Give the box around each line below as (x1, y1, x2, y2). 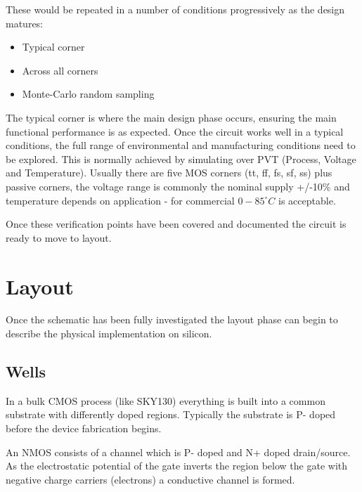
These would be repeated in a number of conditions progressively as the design (6, 2, 345, 16)
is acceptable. (278, 193, 336, 207)
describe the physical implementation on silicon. (6, 326, 212, 341)
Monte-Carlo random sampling (22, 86, 155, 101)
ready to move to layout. (6, 230, 112, 245)
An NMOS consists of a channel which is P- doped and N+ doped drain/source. (6, 444, 351, 459)
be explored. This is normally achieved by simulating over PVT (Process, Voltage (6, 151, 356, 166)
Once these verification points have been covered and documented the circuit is (6, 216, 347, 231)
